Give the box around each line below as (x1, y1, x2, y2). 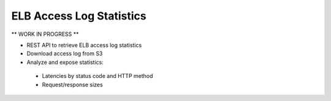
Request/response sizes (42, 81, 104, 88)
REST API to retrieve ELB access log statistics (26, 41, 142, 49)
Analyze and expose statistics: (26, 58, 104, 66)
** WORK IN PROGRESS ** (11, 30, 79, 38)
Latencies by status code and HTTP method (42, 72, 153, 80)
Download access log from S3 (26, 50, 103, 57)
